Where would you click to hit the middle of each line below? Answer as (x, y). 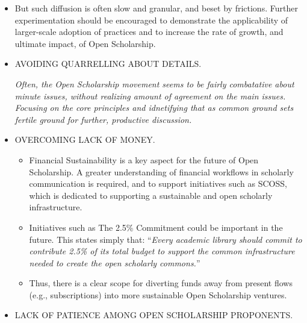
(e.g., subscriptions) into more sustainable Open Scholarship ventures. (158, 294)
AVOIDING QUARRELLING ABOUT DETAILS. (108, 64)
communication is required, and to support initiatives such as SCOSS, (158, 183)
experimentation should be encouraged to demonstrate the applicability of (151, 20)
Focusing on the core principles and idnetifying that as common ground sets (154, 108)
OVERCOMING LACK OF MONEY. (85, 140)
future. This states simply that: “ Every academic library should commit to (166, 239)
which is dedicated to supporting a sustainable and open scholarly (151, 195)
